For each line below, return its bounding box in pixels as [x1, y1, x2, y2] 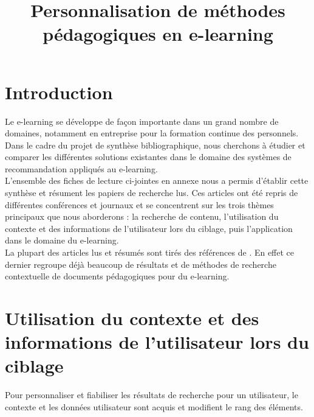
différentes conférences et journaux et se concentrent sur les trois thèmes [5, 198, 274, 211]
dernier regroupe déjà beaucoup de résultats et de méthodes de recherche [5, 258, 276, 270]
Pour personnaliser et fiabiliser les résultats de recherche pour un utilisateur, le [5, 388, 298, 401]
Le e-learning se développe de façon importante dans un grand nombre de [5, 114, 279, 127]
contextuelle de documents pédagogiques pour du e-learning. [5, 270, 230, 282]
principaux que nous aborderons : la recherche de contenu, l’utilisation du [5, 210, 279, 223]
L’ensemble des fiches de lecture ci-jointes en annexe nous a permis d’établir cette [5, 174, 309, 187]
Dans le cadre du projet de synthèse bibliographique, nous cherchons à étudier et [5, 138, 305, 151]
